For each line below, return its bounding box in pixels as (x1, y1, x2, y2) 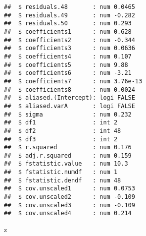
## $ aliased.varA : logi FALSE (4, 102, 135, 110)
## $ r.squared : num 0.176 (4, 144, 132, 151)
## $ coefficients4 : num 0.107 (4, 53, 132, 60)
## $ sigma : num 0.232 (4, 111, 132, 118)
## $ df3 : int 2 (4, 135, 118, 143)
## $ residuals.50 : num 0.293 (4, 20, 132, 27)
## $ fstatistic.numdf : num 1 (4, 169, 118, 176)
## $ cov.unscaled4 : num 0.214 (4, 210, 132, 217)
